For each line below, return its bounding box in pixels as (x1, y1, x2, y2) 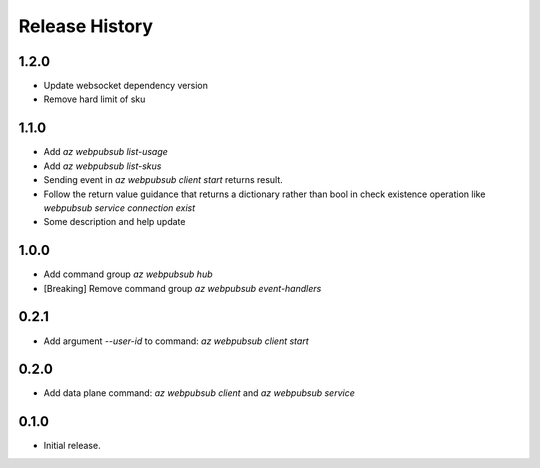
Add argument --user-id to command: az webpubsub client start (43, 335, 309, 347)
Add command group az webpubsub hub (43, 268, 213, 280)
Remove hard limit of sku (43, 93, 146, 105)
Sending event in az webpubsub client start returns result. (43, 174, 284, 186)
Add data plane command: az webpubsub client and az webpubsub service (43, 387, 355, 399)
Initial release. (43, 440, 101, 452)
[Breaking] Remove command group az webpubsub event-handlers (43, 282, 322, 294)
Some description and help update (43, 216, 186, 228)
